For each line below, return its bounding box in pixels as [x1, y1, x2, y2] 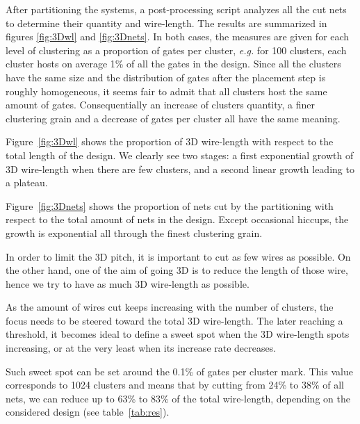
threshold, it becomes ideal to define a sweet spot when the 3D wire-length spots [6, 327, 350, 341]
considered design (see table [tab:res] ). [6, 405, 170, 419]
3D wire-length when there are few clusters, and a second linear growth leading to [6, 161, 354, 176]
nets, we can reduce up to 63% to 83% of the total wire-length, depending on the [6, 391, 350, 405]
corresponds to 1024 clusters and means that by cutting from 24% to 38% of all [6, 377, 345, 392]
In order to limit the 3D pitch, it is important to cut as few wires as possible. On [6, 249, 351, 263]
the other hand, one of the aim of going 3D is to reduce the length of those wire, [6, 263, 348, 277]
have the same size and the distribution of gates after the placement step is [6, 70, 326, 84]
